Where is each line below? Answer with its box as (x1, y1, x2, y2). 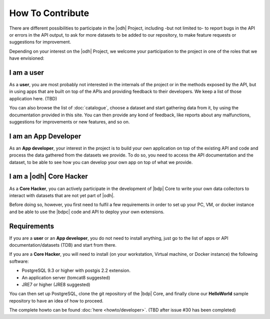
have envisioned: (9, 55, 44, 61)
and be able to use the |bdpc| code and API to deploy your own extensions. (9, 209, 164, 215)
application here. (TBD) (9, 95, 57, 101)
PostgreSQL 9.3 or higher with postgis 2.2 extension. (21, 267, 131, 273)
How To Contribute (9, 8, 89, 19)
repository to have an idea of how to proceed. (9, 297, 103, 303)
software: (9, 258, 29, 264)
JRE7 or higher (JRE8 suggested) (21, 281, 90, 287)
